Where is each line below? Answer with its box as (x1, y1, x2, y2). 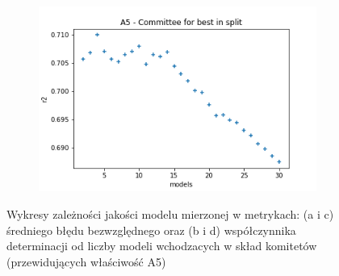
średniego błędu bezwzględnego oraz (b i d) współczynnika (6, 221, 296, 238)
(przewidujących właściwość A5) (6, 253, 166, 270)
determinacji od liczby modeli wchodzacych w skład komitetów (6, 237, 317, 254)
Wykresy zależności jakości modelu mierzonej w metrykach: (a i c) (6, 205, 334, 222)
